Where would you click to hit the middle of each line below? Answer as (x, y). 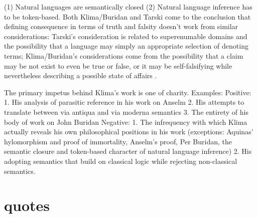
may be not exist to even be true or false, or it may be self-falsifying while (118, 65)
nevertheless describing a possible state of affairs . (81, 75)
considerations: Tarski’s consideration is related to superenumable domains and (126, 36)
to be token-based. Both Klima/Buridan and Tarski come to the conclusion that (127, 16)
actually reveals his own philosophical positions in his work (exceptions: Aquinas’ (129, 132)
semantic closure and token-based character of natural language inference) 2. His (128, 151)
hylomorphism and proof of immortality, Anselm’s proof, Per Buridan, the (118, 141)
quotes (27, 205)
